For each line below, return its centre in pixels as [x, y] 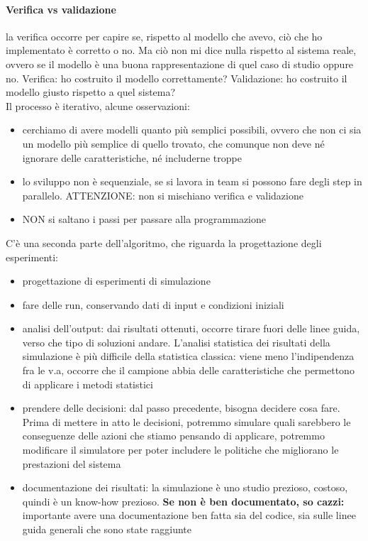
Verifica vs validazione [61, 9]
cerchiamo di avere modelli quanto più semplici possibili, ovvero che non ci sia [192, 130]
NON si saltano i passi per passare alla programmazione [144, 219]
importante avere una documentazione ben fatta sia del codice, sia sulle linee [189, 515]
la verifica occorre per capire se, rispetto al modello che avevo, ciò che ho [164, 36]
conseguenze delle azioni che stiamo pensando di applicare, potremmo [173, 436]
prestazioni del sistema [72, 463]
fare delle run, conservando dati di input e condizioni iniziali [153, 304]
